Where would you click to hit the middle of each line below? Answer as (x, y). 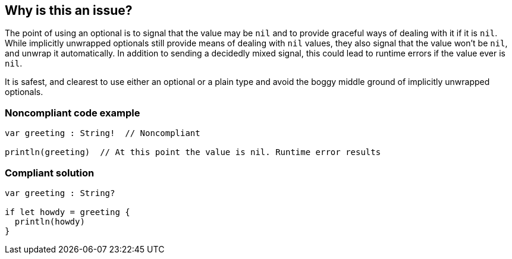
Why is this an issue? (69, 10)
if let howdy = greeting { (67, 212)
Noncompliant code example (73, 113)
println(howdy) (50, 221)
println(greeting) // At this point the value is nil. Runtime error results (193, 152)
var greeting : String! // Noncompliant (103, 133)
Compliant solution (50, 173)
